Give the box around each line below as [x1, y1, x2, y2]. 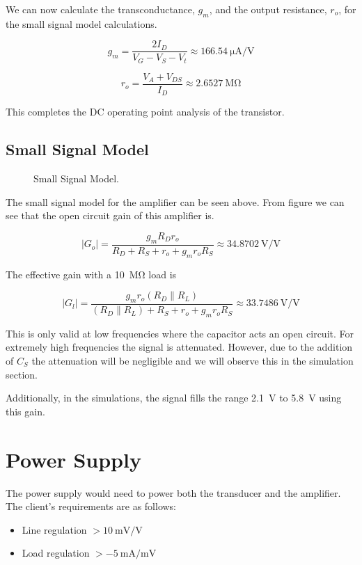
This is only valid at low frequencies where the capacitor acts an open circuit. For [6, 326, 354, 340]
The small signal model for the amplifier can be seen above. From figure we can [6, 194, 345, 209]
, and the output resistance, [209, 2, 327, 16]
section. [6, 367, 38, 381]
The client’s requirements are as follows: [6, 499, 176, 514]
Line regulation [22, 522, 87, 536]
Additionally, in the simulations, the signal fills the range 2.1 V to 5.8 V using [6, 390, 342, 405]
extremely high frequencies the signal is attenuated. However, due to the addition [6, 340, 353, 354]
